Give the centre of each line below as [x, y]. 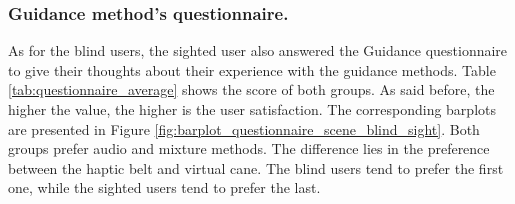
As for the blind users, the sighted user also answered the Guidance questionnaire [258, 50]
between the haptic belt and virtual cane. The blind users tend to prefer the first [256, 167]
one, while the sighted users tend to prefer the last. [164, 187]
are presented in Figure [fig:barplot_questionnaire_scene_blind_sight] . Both [244, 128]
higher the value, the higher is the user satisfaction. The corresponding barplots [252, 109]
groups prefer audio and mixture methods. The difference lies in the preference [249, 148]
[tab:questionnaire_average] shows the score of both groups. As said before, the [251, 89]
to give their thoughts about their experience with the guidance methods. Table [252, 69]
